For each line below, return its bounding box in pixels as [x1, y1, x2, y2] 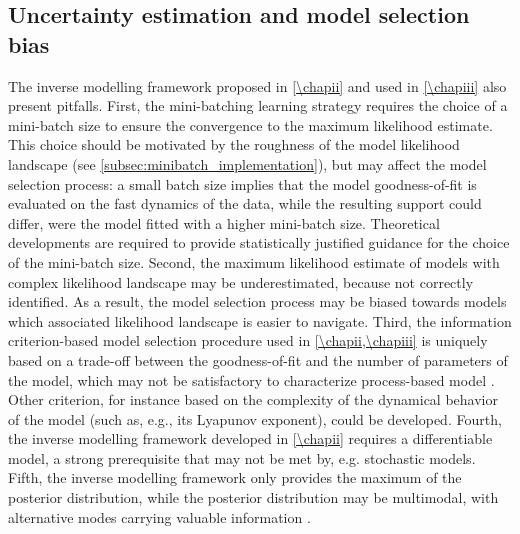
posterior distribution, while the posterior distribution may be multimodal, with [8, 487, 499, 508]
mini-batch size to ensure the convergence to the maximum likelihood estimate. [8, 114, 493, 135]
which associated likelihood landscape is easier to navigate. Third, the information [8, 310, 512, 331]
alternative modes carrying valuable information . [8, 506, 311, 527]
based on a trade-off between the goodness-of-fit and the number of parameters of [8, 349, 508, 370]
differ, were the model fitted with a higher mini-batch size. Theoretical [8, 212, 440, 233]
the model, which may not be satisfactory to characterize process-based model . [8, 369, 495, 390]
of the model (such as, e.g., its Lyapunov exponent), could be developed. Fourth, [8, 408, 502, 429]
